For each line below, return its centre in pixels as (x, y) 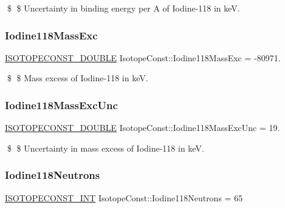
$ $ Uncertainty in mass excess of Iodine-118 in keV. (105, 148)
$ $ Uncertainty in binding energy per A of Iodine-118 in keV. (123, 8)
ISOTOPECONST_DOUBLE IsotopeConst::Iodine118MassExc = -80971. (143, 57)
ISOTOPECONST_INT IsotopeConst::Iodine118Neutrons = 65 (124, 197)
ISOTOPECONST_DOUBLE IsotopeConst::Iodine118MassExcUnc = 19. (142, 128)
